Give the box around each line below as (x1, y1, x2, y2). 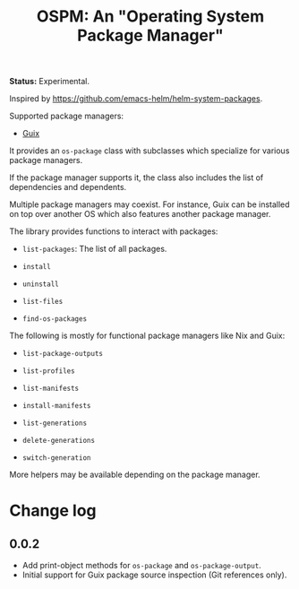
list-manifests (21, 384, 80, 394)
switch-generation (21, 454, 91, 463)
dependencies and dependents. (9, 182, 127, 193)
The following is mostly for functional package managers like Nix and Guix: (9, 330, 286, 342)
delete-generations (21, 437, 96, 446)
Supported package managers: (9, 110, 124, 122)
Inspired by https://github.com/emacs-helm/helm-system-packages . (9, 93, 263, 104)
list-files (21, 298, 64, 307)
